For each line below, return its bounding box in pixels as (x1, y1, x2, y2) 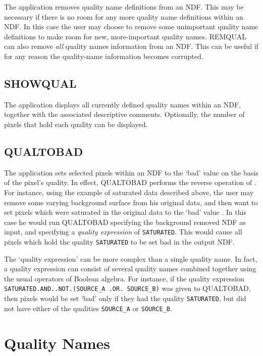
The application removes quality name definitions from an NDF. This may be (4, 2, 244, 12)
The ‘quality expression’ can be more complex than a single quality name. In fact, (4, 253, 257, 264)
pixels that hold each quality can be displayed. (4, 118, 148, 129)
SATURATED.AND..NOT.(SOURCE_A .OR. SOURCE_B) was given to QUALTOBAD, (4, 283, 251, 293)
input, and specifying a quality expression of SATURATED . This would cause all (4, 226, 242, 237)
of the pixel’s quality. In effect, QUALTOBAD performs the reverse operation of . (4, 177, 256, 188)
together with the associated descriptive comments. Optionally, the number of (4, 109, 245, 120)
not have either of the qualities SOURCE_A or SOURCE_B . (4, 303, 172, 313)
